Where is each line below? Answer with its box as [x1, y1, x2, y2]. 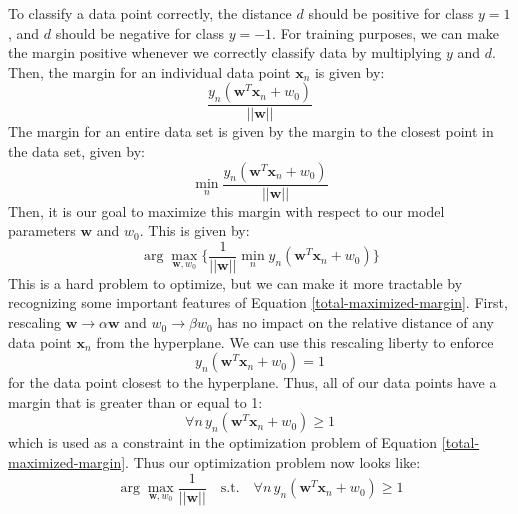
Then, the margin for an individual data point [8, 61, 291, 82]
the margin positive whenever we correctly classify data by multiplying [8, 42, 442, 63]
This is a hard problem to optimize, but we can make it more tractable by [8, 272, 463, 293]
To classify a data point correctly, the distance [8, 3, 292, 23]
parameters [8, 220, 76, 241]
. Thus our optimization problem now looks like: [125, 452, 421, 473]
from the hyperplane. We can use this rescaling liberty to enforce [96, 331, 494, 352]
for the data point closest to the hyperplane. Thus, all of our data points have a [8, 372, 497, 393]
